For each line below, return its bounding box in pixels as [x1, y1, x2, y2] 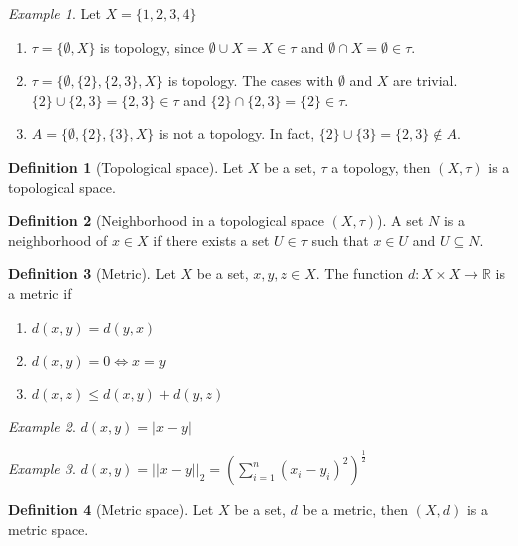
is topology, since [100, 36, 205, 57]
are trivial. [393, 70, 458, 91]
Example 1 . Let [8, 3, 101, 23]
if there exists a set [153, 229, 270, 250]
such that [311, 229, 369, 250]
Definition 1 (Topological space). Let [8, 156, 244, 177]
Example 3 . [8, 458, 76, 479]
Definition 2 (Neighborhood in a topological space [8, 210, 324, 231]
